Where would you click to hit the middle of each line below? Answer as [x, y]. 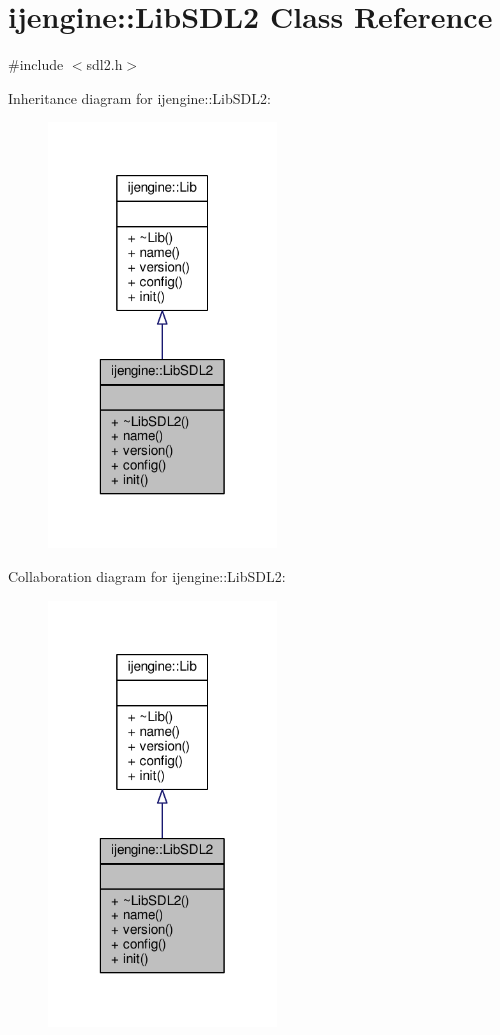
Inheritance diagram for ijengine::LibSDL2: [139, 97]
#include [36, 64]
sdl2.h [104, 64]
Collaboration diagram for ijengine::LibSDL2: [147, 575]
